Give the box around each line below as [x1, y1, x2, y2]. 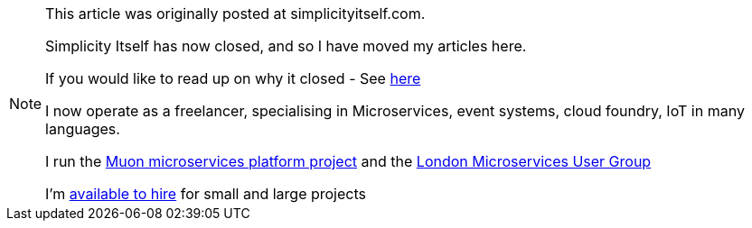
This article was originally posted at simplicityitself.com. [45, 5, 426, 23]
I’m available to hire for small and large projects [45, 185, 366, 203]
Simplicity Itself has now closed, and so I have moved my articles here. [45, 37, 527, 55]
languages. [45, 120, 120, 138]
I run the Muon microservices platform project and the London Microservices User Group [45, 152, 652, 170]
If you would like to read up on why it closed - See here [45, 69, 421, 87]
